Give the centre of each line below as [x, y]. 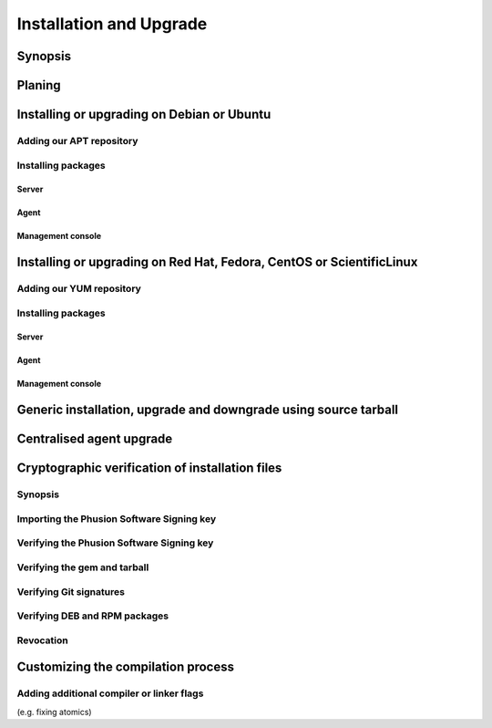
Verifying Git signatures [71, 591]
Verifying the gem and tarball [83, 567]
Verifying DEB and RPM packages [92, 616]
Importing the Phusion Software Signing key [117, 518]
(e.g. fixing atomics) [54, 712]
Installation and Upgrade [112, 24]
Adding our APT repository [77, 140]
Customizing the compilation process [125, 667]
